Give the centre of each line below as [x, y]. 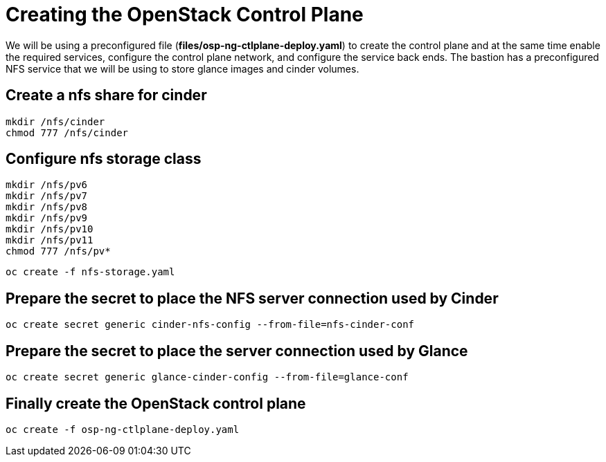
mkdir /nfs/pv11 [50, 240]
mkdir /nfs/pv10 [50, 229]
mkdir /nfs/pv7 [47, 196]
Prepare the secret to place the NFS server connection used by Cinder [252, 298]
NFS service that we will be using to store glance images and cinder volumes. [182, 68]
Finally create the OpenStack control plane [156, 403]
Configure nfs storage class [104, 159]
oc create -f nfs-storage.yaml [90, 272]
